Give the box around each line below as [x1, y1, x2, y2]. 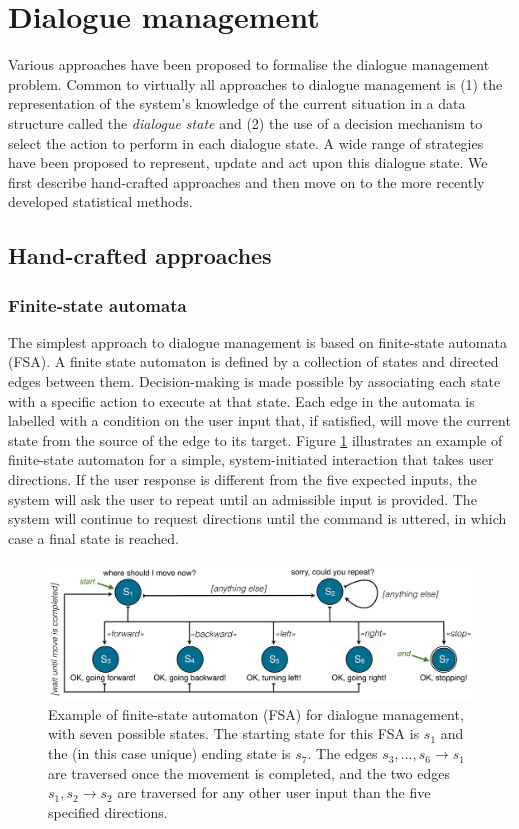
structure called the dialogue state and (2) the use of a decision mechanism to [8, 112, 483, 133]
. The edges [307, 743, 378, 764]
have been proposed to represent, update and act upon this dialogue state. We [8, 152, 488, 173]
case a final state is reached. [8, 527, 179, 548]
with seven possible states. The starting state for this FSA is [48, 723, 420, 744]
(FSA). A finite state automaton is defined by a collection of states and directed [8, 351, 499, 372]
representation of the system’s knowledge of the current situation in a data [8, 93, 466, 114]
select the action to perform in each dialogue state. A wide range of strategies [8, 132, 484, 153]
